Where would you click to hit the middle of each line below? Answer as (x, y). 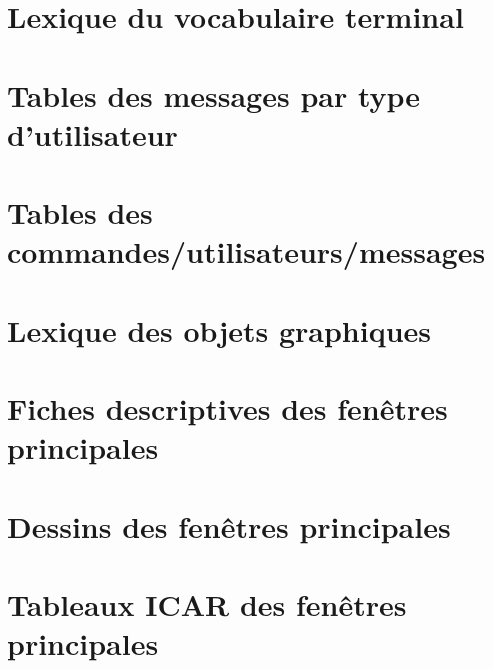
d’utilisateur (92, 133)
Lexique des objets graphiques (219, 329)
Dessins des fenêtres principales (229, 525)
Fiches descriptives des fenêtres (227, 408)
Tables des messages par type (214, 94)
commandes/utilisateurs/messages (246, 251)
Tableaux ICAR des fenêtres (207, 604)
